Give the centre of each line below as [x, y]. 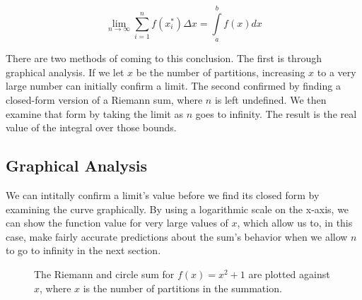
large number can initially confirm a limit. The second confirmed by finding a [173, 86]
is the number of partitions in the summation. [182, 288]
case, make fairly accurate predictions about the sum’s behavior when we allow [177, 236]
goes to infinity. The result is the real [276, 113]
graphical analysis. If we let [65, 72]
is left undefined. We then [270, 99]
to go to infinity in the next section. [83, 250]
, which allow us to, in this [295, 223]
